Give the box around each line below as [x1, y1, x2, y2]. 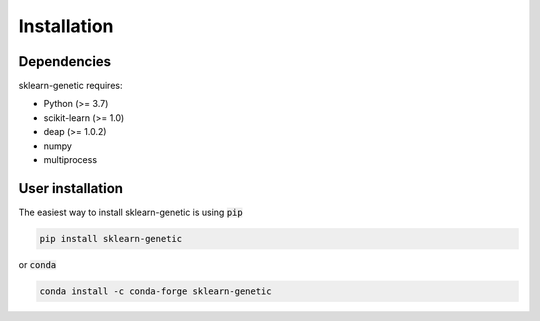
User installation [18, 180, 124, 197]
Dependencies [18, 53, 112, 70]
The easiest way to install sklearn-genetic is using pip [18, 206, 244, 218]
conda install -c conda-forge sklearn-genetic [39, 285, 272, 297]
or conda [18, 258, 57, 270]
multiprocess [43, 154, 98, 166]
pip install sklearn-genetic [39, 233, 183, 244]
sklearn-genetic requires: [18, 80, 123, 92]
